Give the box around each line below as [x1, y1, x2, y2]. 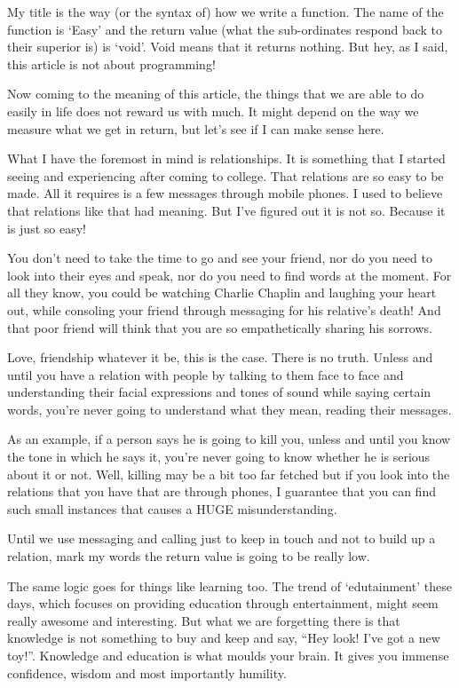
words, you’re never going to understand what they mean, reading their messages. [7, 399, 452, 418]
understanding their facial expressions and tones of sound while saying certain [7, 383, 431, 401]
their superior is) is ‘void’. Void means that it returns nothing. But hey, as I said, [7, 37, 448, 56]
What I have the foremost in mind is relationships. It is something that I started [7, 149, 446, 168]
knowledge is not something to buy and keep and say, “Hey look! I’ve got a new [7, 629, 440, 647]
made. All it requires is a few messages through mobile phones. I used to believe [7, 184, 443, 202]
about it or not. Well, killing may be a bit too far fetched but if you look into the [7, 464, 450, 483]
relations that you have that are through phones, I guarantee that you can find [7, 482, 436, 501]
